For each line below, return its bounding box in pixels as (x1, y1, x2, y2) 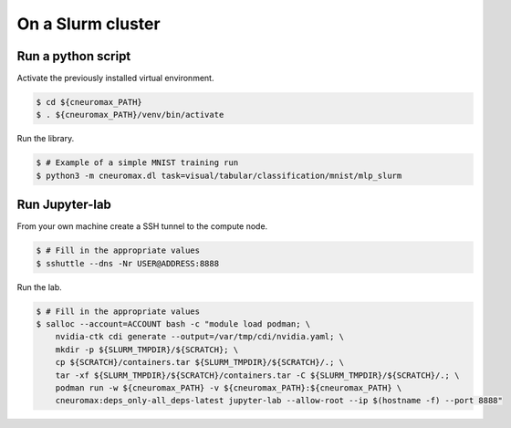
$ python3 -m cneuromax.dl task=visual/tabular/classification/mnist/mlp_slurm (36, 170, 402, 181)
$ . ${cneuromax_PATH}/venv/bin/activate (36, 110, 224, 120)
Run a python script (16, 48, 131, 64)
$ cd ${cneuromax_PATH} (36, 97, 143, 108)
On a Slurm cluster (16, 14, 161, 34)
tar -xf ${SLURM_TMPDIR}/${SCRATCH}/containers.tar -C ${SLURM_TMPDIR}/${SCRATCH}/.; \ (55, 370, 460, 381)
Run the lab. (16, 281, 63, 292)
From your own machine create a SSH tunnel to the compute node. (16, 221, 268, 232)
